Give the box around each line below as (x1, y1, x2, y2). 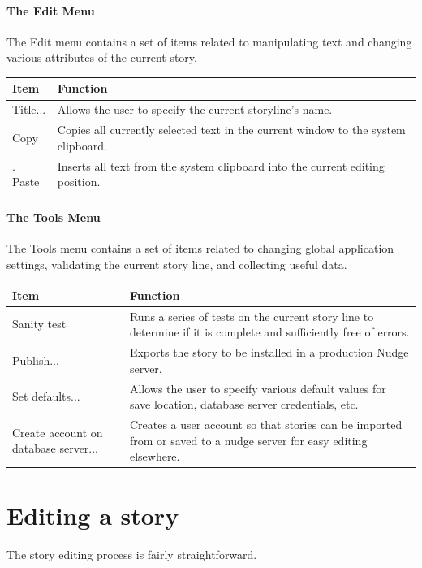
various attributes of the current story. (6, 49, 197, 66)
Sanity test (12, 315, 67, 332)
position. (57, 173, 101, 190)
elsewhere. (129, 448, 180, 465)
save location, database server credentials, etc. (129, 396, 359, 413)
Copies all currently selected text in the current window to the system (57, 121, 406, 138)
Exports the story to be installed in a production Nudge (129, 344, 409, 361)
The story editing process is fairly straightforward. (6, 546, 257, 563)
